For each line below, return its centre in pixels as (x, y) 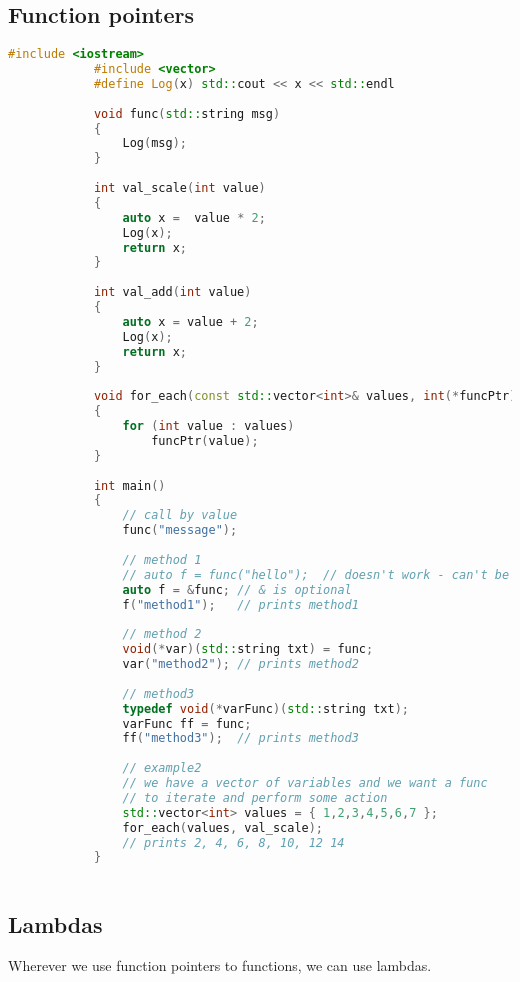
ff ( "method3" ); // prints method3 (240, 738)
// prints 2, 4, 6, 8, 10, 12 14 (233, 842)
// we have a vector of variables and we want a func (305, 783)
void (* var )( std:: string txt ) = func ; (248, 649)
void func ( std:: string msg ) (187, 113)
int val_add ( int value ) (172, 292)
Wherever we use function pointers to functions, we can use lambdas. (220, 965)
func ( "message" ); (180, 530)
